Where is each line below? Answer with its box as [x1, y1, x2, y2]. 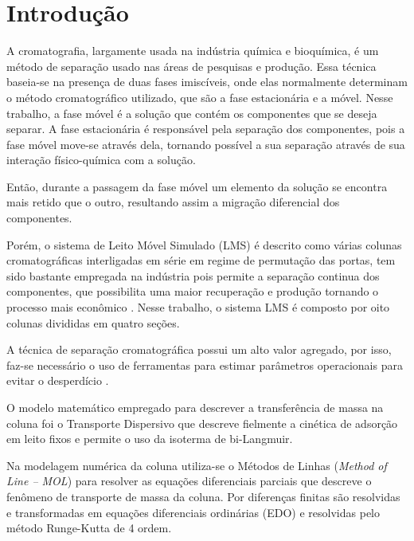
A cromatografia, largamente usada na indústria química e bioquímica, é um [6, 42, 379, 59]
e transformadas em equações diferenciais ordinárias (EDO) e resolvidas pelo [6, 504, 380, 520]
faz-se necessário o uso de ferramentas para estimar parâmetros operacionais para [6, 356, 403, 373]
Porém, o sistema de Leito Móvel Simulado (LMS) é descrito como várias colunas [6, 236, 402, 253]
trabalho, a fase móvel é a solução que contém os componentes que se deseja [6, 104, 377, 121]
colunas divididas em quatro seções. [6, 314, 180, 331]
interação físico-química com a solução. [6, 151, 196, 168]
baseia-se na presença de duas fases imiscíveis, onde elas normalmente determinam [6, 73, 408, 90]
